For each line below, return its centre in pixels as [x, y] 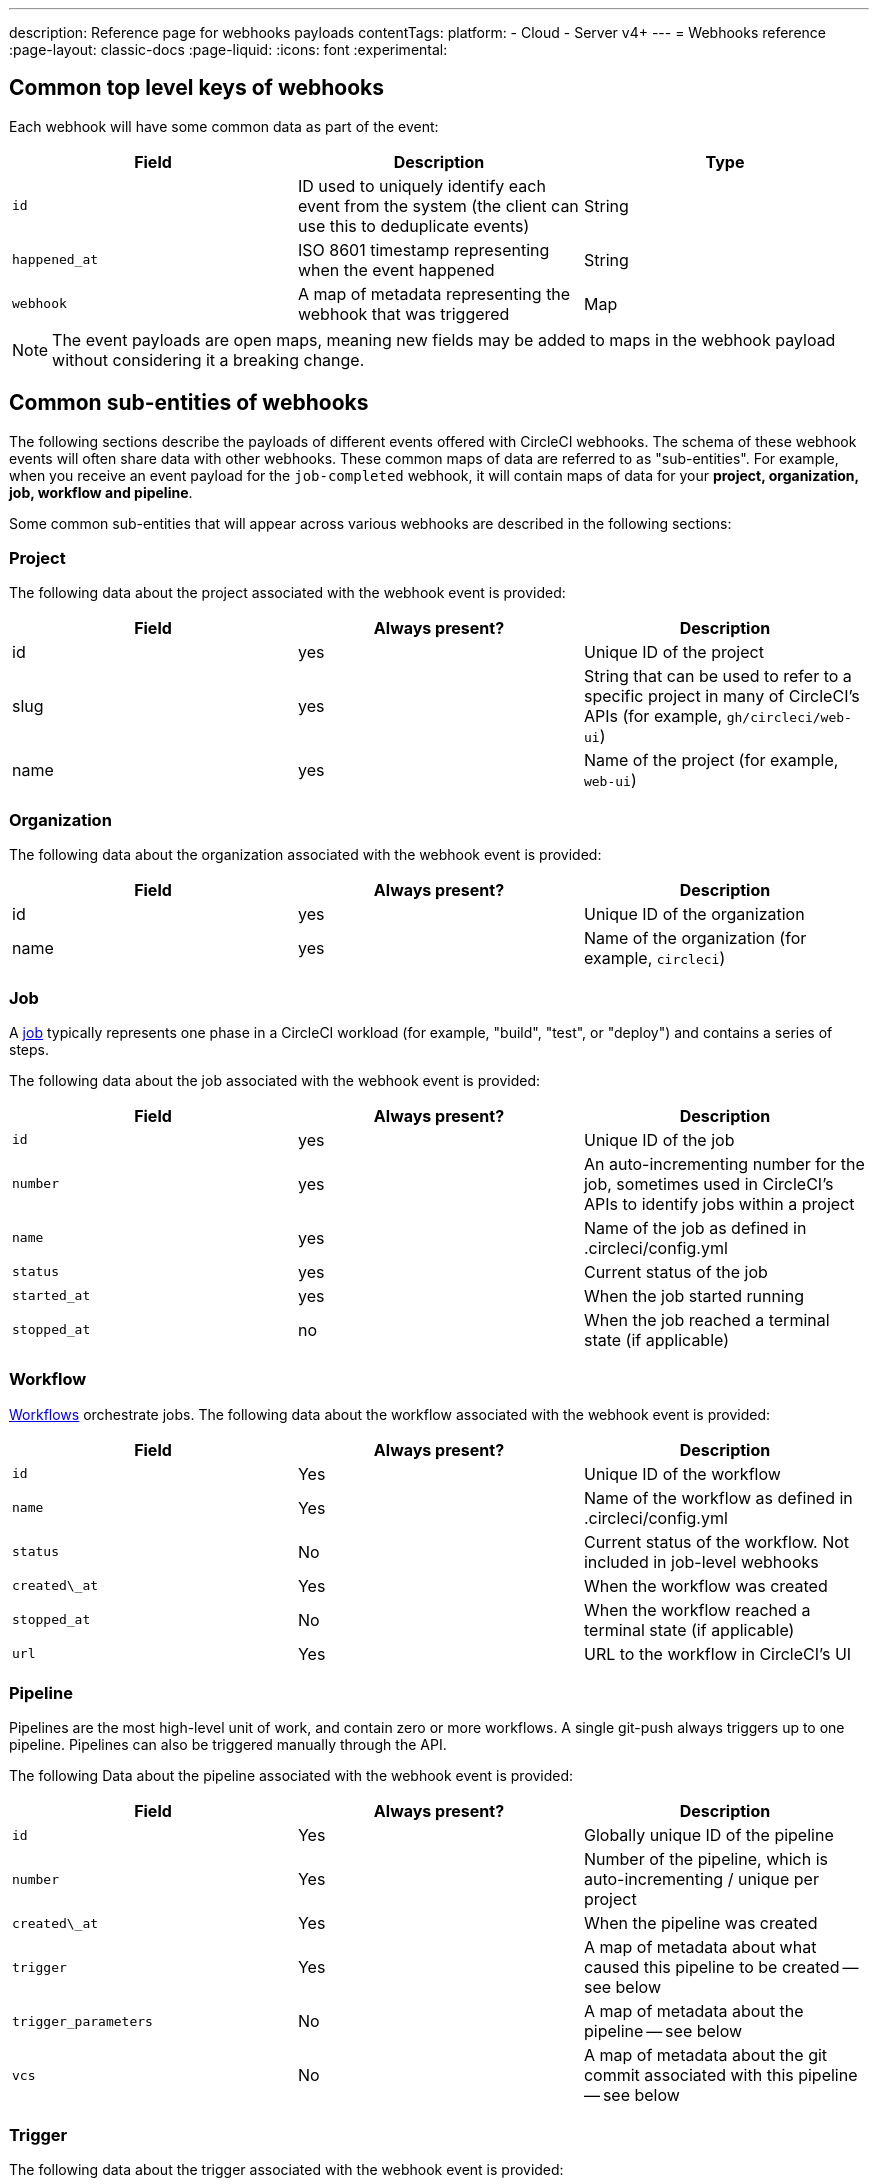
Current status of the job [675, 1271]
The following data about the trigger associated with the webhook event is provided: [286, 2170]
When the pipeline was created [700, 1923]
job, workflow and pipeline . [101, 492]
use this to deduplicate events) [413, 225]
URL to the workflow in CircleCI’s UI [717, 1653]
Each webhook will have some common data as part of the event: [224, 126]
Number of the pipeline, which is [705, 1859]
